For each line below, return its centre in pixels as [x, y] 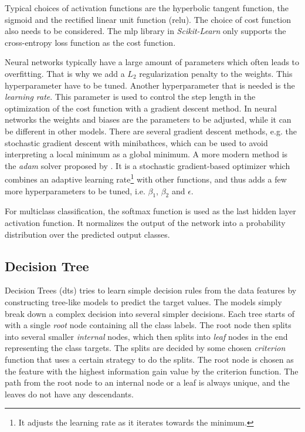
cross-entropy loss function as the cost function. [90, 42]
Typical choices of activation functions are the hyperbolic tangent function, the [147, 8]
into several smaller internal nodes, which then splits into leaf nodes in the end [146, 336]
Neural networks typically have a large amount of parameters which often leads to [152, 62]
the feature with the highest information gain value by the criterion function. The [152, 371]
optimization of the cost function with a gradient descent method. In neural [141, 108]
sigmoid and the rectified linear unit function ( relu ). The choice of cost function [148, 19]
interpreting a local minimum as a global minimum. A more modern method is [146, 154]
